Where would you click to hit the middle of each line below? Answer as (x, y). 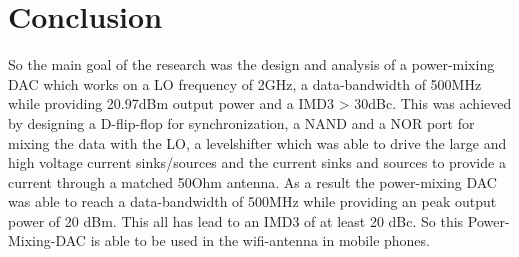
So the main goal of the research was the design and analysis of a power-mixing (251, 64)
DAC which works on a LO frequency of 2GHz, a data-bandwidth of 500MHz (245, 83)
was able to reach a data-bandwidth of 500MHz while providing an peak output (252, 201)
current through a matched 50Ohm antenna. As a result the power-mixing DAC (252, 181)
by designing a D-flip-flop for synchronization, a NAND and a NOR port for (241, 122)
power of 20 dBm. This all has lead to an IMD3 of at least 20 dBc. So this (236, 220)
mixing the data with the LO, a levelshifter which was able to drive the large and (257, 142)
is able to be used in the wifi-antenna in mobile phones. (260, 240)
